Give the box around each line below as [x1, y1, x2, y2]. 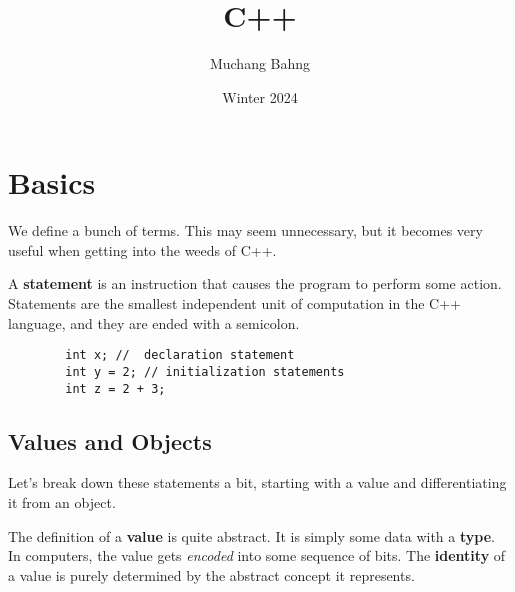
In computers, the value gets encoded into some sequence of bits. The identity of [8, 545, 506, 566]
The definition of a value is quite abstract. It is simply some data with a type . [8, 525, 495, 546]
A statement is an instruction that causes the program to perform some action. [8, 273, 502, 294]
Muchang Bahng [209, 53, 311, 74]
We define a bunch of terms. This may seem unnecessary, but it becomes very [8, 220, 483, 241]
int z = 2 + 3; [65, 381, 166, 396]
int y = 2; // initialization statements [65, 364, 345, 379]
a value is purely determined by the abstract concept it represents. [8, 564, 415, 585]
